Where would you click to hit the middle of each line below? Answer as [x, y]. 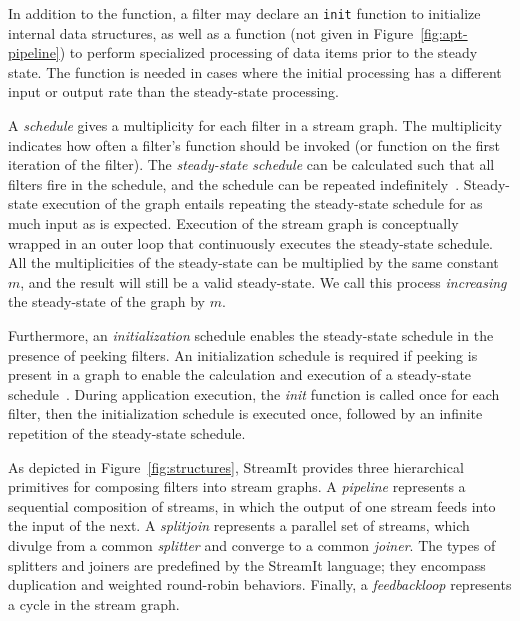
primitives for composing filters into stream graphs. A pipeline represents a [237, 486]
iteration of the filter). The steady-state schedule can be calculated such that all [251, 164]
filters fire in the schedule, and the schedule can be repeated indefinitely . [234, 183]
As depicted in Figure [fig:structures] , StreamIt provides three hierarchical [236, 466]
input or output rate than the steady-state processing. [174, 91]
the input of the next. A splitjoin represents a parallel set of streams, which [239, 525]
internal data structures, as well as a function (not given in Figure [211, 32]
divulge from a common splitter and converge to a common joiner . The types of [252, 544]
